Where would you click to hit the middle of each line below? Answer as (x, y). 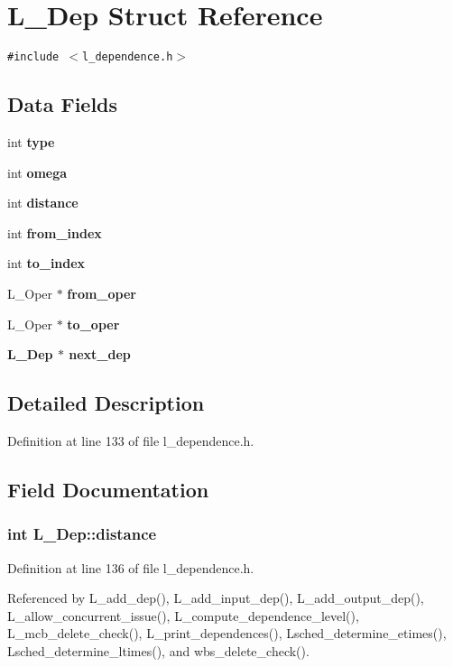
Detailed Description (106, 403)
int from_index (55, 232)
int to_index (46, 263)
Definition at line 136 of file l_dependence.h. (131, 567)
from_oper (102, 293)
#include (33, 57)
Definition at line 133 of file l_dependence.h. (131, 440)
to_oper (93, 324)
